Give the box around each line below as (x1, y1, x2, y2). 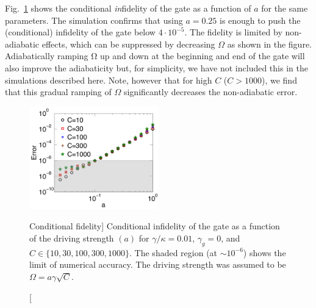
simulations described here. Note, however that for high (5, 73, 212, 86)
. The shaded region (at (129, 246, 218, 259)
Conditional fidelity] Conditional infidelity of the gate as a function (29, 220, 280, 232)
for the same (261, 2, 308, 14)
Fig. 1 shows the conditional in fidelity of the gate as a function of (5, 2, 251, 14)
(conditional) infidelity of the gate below (5, 26, 156, 38)
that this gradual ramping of (5, 85, 112, 98)
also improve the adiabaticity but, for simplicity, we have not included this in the (5, 61, 308, 74)
